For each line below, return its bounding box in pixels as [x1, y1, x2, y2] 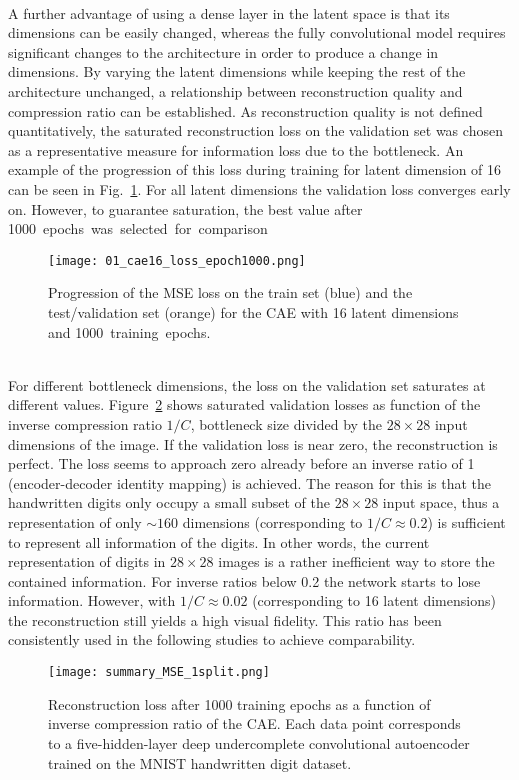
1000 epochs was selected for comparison [8, 218, 268, 239]
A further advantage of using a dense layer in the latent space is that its [8, 2, 450, 23]
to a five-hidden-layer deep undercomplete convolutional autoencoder [48, 732, 470, 753]
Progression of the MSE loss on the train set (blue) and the [48, 282, 413, 303]
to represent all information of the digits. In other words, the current [8, 531, 430, 552]
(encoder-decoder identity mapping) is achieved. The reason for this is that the [8, 472, 492, 493]
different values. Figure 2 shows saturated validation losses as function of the [8, 394, 481, 415]
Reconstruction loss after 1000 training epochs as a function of [48, 693, 431, 714]
